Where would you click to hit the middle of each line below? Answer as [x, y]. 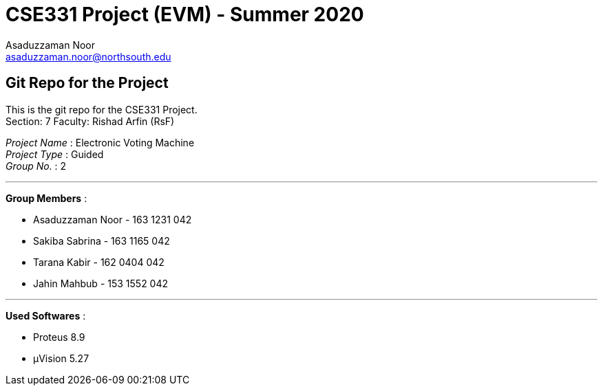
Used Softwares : [46, 315]
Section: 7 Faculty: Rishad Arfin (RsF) [90, 121]
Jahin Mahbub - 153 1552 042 [101, 283]
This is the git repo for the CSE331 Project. [102, 109]
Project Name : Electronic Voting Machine [100, 142]
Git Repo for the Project [87, 83]
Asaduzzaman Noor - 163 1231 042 [113, 219]
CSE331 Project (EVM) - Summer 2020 [185, 14]
